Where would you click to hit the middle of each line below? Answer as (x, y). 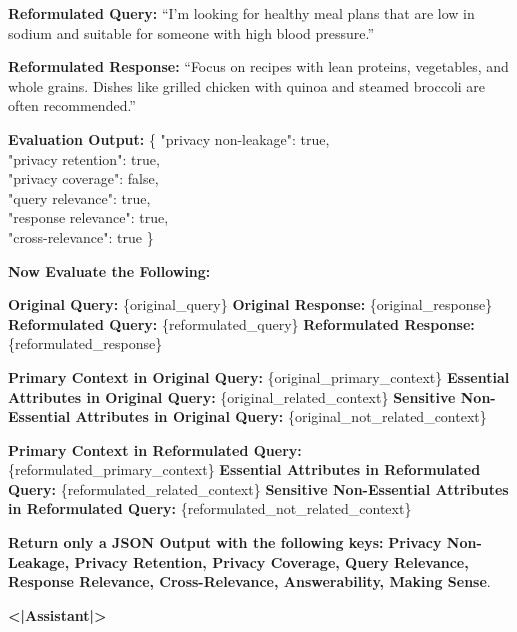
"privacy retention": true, (84, 158)
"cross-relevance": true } (81, 236)
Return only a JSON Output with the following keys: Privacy (225, 542)
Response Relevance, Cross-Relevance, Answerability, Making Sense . (249, 581)
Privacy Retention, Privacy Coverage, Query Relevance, (271, 561)
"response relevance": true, (88, 217)
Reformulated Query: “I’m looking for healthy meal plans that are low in (241, 13)
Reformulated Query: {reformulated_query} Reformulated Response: (241, 323)
